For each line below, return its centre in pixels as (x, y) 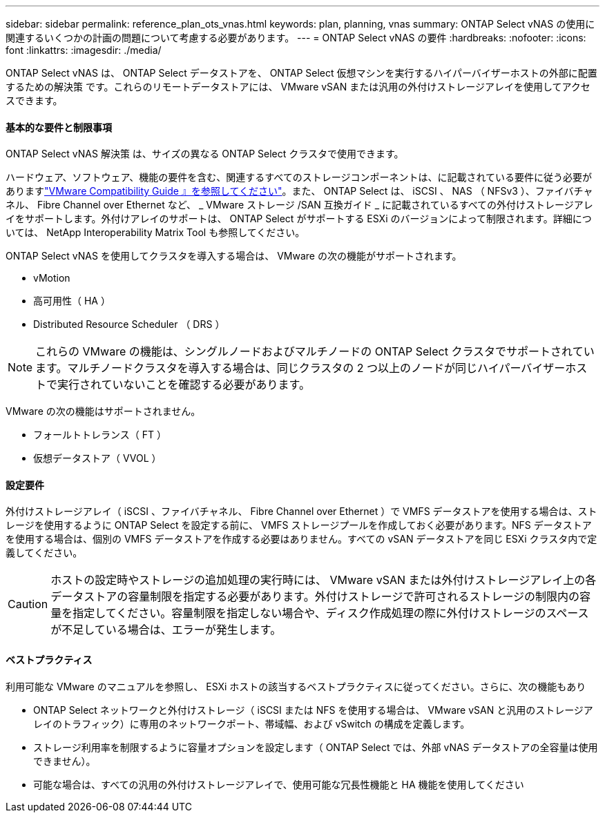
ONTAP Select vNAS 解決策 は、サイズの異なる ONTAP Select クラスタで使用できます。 (205, 154)
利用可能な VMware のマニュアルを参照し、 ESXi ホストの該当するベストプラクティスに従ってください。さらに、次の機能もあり (296, 686)
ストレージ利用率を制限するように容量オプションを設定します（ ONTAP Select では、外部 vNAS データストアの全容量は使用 (316, 747)
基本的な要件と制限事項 (59, 127)
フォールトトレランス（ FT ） (100, 435)
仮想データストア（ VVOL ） (97, 458)
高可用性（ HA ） (72, 301)
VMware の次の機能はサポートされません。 (103, 411)
